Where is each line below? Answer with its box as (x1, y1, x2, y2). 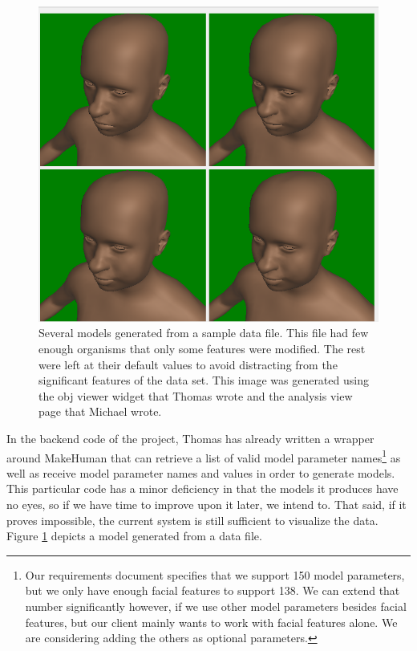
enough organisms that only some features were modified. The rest (38, 340, 366, 357)
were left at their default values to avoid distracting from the (38, 356, 338, 372)
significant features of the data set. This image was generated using (38, 372, 369, 389)
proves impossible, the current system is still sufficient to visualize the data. (6, 511, 379, 528)
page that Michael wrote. (38, 403, 162, 420)
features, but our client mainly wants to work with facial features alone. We (25, 613, 398, 630)
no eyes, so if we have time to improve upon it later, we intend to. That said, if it (6, 496, 407, 513)
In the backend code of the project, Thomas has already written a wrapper (6, 430, 374, 447)
